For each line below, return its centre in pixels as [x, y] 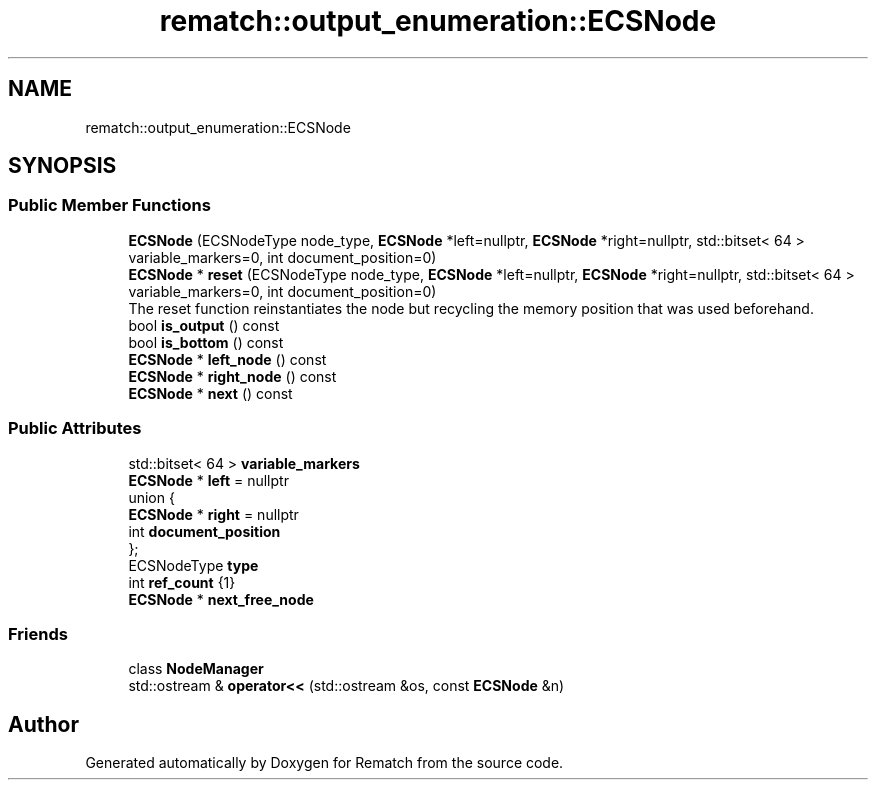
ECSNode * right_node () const [232, 376]
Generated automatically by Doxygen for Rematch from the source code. [324, 763]
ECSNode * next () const [210, 393]
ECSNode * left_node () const [227, 359]
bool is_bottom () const [206, 342]
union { [151, 497]
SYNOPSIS [62, 166]
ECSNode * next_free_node [221, 599]
